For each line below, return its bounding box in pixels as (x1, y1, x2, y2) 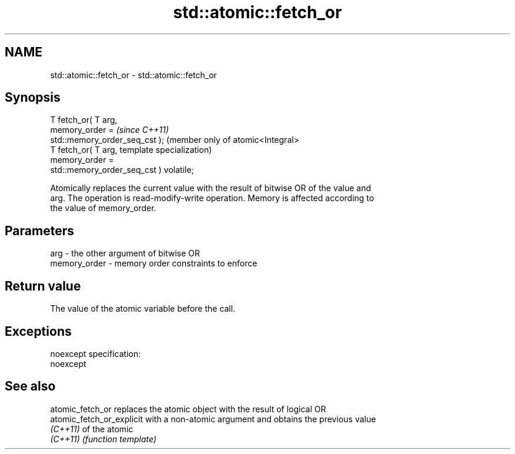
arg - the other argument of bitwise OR (50, 248, 200, 259)
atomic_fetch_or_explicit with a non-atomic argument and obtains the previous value (50, 413, 376, 424)
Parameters (5, 223, 74, 238)
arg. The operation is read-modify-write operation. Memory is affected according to (50, 193, 374, 203)
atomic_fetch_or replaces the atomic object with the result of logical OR (50, 403, 326, 414)
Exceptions (5, 323, 72, 339)
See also (5, 379, 56, 394)
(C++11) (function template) (50, 433, 157, 444)
